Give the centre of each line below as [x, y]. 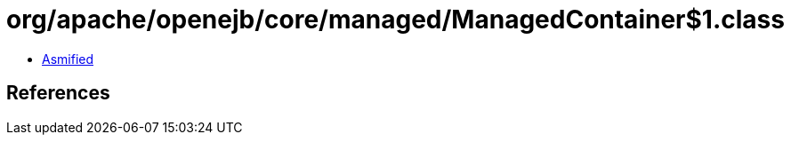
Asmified [68, 59]
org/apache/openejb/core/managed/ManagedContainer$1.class [395, 20]
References [58, 93]
